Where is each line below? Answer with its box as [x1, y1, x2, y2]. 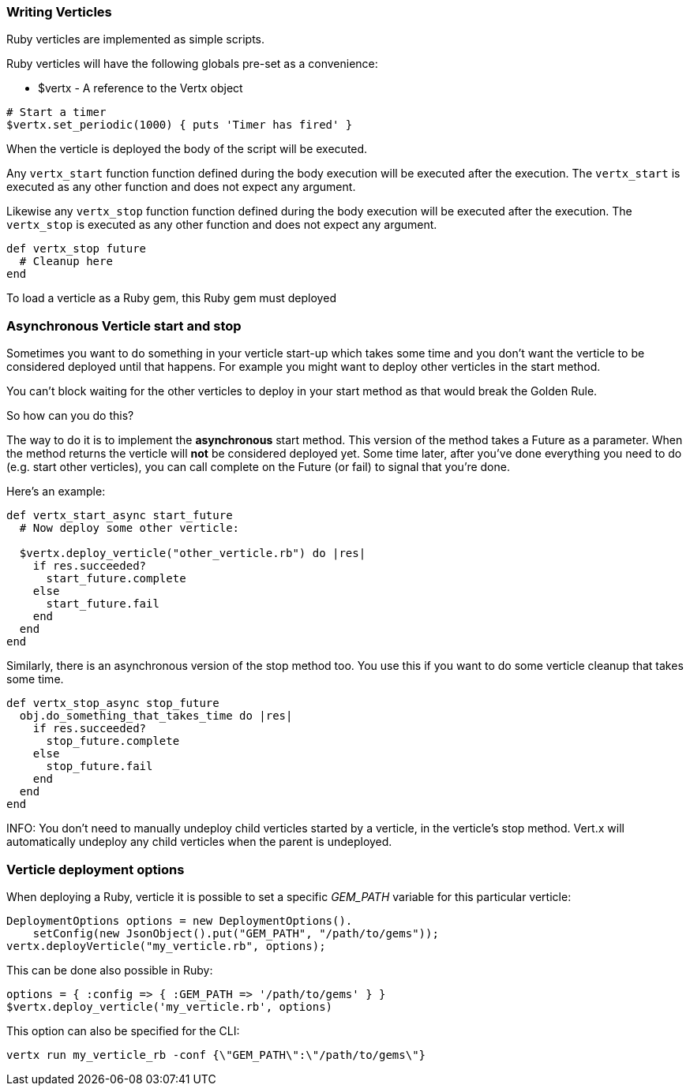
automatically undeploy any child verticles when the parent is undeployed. [6, 835, 392, 849]
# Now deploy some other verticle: [19, 522, 240, 535]
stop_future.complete [46, 735, 180, 748]
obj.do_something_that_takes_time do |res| [19, 709, 293, 723]
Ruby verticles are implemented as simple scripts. [6, 32, 264, 47]
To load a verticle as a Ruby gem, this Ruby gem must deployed [6, 291, 336, 305]
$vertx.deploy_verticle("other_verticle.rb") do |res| [19, 547, 366, 560]
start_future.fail [46, 597, 159, 611]
